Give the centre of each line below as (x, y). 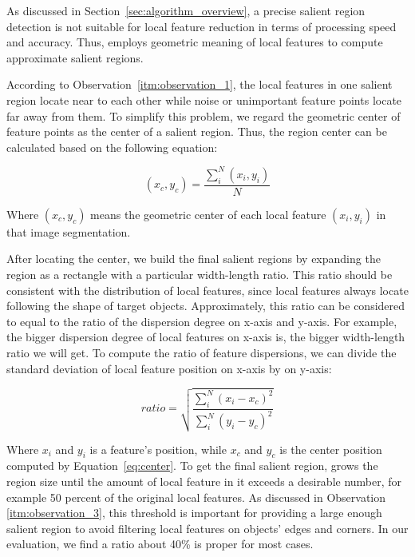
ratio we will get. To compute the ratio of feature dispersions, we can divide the (202, 353)
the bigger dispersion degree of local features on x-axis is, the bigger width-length (206, 337)
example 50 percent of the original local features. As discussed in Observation (196, 497)
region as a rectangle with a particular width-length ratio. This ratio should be (200, 275)
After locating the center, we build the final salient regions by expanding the (194, 259)
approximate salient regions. (75, 57)
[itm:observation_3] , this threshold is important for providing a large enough (194, 513)
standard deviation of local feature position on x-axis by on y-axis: (169, 368)
